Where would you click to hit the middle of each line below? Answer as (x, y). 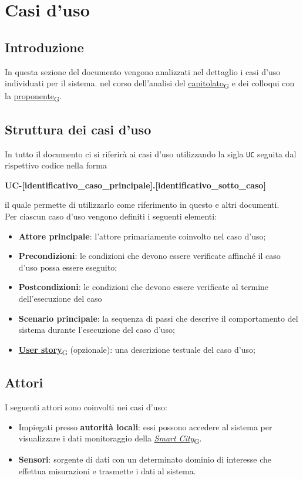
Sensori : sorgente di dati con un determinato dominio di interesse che (145, 459)
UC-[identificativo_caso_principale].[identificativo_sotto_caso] (135, 185)
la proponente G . (33, 97)
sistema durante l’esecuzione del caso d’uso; (97, 330)
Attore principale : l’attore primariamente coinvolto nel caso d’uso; (142, 236)
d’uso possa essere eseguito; (68, 267)
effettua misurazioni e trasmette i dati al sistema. (107, 471)
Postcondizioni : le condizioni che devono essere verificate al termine (144, 287)
